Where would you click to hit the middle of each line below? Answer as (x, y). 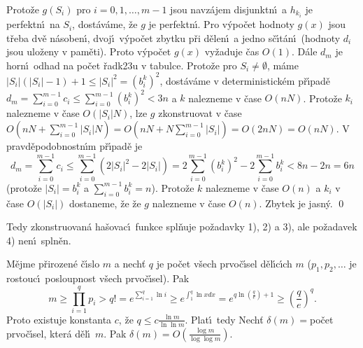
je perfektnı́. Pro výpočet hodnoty (221, 24)
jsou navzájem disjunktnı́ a (229, 9)
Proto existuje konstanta (59, 319)
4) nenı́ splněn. (39, 240)
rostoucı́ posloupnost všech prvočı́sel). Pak (98, 278)
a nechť (130, 264)
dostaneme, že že (105, 203)
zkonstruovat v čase (200, 113)
